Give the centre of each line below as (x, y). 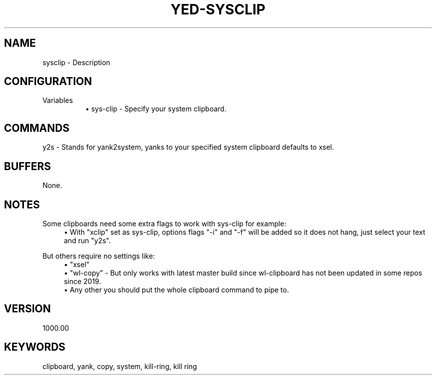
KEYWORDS (35, 347)
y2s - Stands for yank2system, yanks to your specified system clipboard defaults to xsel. (188, 147)
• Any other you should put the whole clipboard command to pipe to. (176, 289)
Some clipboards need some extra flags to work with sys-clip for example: (164, 223)
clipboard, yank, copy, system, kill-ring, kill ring (120, 366)
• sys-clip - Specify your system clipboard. (156, 109)
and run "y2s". (87, 240)
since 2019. (82, 281)
